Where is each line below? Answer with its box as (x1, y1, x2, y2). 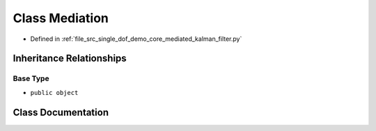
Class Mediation (13, 10, 109, 26)
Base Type (13, 73, 49, 83)
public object (30, 89, 79, 96)
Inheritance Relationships (13, 53, 127, 64)
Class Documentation (13, 106, 109, 118)
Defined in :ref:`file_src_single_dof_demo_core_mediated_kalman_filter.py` (30, 35, 242, 43)
